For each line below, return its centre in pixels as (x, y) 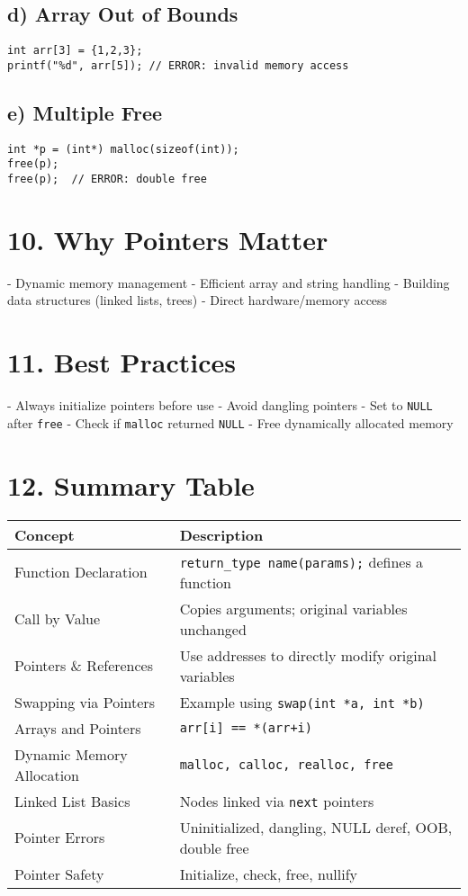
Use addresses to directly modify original (308, 655)
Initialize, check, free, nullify (269, 874)
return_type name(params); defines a (301, 561)
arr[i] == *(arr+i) (246, 728)
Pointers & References (84, 666)
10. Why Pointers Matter (168, 239)
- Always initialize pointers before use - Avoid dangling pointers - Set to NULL (220, 405)
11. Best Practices (121, 362)
